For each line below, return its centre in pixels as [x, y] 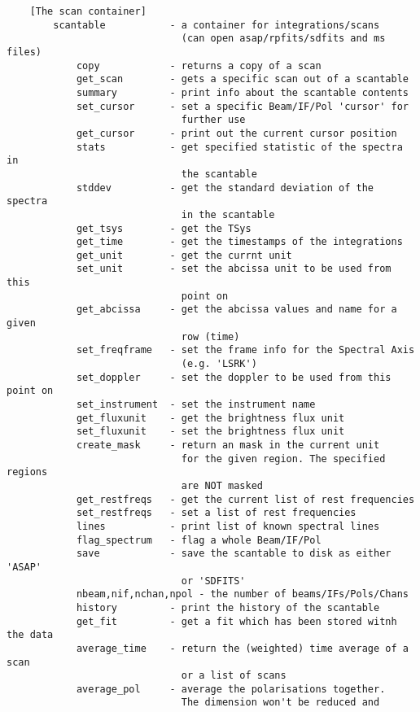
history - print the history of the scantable [228, 607]
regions [27, 472]
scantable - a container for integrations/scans [217, 25]
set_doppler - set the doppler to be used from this [234, 377]
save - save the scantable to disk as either [234, 554]
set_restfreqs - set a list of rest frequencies [216, 513]
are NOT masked [222, 485]
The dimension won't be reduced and [280, 703]
